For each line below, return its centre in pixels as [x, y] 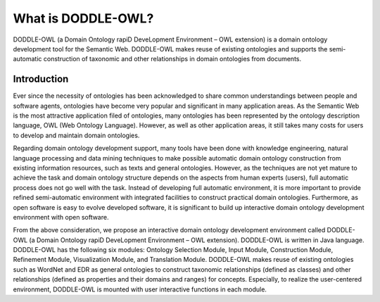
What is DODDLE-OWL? [83, 18]
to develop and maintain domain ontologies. [76, 135]
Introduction [41, 79]
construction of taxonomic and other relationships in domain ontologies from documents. [172, 59]
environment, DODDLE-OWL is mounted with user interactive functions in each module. [140, 289]
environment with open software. [61, 217]
